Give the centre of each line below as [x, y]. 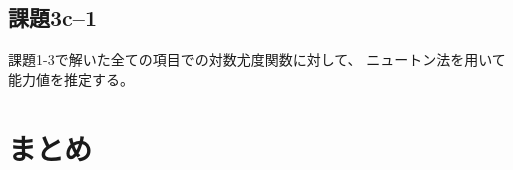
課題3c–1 [52, 17]
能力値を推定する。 [71, 78]
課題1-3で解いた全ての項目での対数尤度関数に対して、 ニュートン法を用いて [257, 59]
